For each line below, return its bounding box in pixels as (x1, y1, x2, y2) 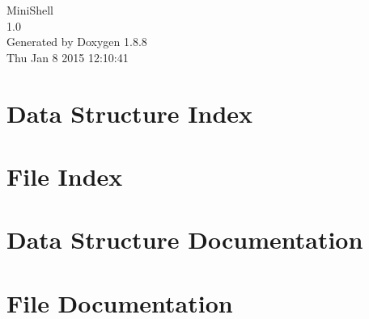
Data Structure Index (6, 96, 253, 129)
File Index (6, 159, 123, 192)
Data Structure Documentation (6, 223, 363, 256)
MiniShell (6, 2, 53, 18)
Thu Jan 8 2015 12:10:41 (6, 48, 129, 65)
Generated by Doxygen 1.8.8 (6, 33, 147, 50)
